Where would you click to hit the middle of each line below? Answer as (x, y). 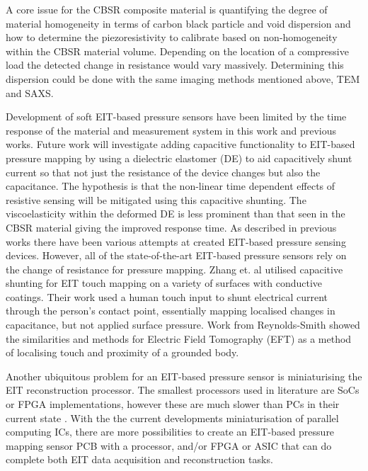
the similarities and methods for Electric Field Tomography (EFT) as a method (179, 338)
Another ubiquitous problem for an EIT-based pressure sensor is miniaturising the (184, 376)
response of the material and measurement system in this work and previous (171, 130)
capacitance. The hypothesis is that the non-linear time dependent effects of (171, 186)
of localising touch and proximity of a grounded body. (122, 352)
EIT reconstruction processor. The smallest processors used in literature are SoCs (183, 390)
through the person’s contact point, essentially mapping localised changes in (171, 311)
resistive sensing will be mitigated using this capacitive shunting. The (156, 199)
